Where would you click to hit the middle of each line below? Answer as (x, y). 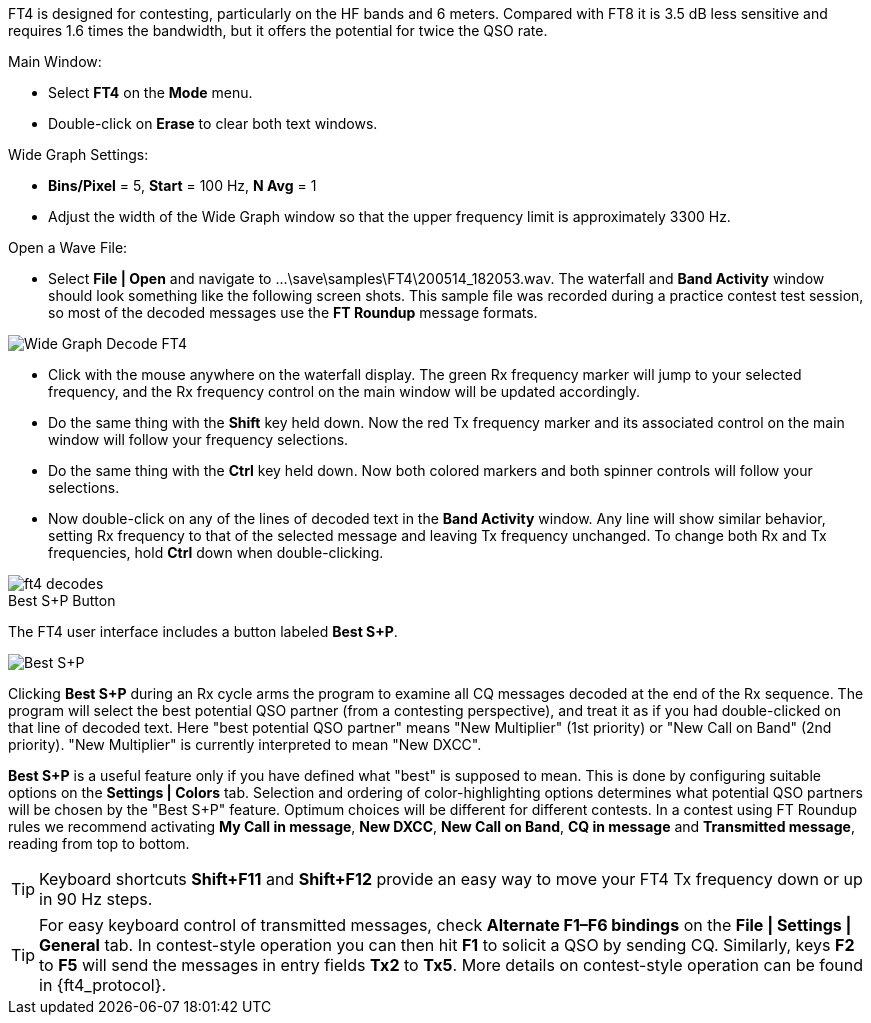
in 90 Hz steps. (96, 899)
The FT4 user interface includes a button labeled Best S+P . (203, 631)
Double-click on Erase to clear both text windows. (213, 123)
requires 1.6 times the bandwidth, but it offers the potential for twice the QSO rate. (278, 30)
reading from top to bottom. (99, 843)
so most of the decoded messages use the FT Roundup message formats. (293, 312)
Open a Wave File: (68, 247)
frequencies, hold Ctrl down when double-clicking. (216, 552)
